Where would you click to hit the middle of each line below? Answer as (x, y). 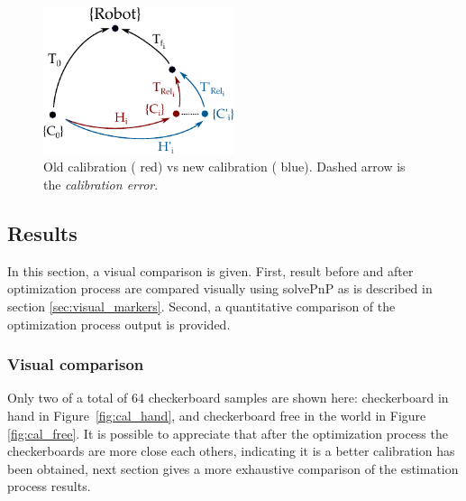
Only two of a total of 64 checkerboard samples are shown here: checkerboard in (228, 398)
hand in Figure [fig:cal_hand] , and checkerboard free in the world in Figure (217, 416)
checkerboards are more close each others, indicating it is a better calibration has (231, 451)
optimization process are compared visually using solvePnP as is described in (220, 288)
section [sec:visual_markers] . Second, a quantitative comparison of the (201, 306)
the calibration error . (101, 185)
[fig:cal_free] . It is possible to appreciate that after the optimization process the (228, 433)
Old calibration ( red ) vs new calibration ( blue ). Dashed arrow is (224, 167)
